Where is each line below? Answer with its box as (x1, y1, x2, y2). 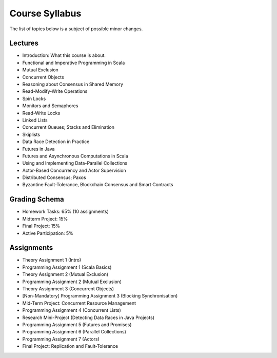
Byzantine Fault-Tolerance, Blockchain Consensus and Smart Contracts (22, 182, 173, 188)
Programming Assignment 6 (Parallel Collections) (22, 329, 127, 335)
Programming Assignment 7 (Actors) (22, 336, 100, 342)
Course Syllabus (9, 8, 82, 19)
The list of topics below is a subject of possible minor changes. (9, 26, 143, 32)
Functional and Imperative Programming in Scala (22, 59, 125, 66)
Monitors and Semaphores (22, 103, 78, 109)
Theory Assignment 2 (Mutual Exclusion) (22, 271, 109, 277)
